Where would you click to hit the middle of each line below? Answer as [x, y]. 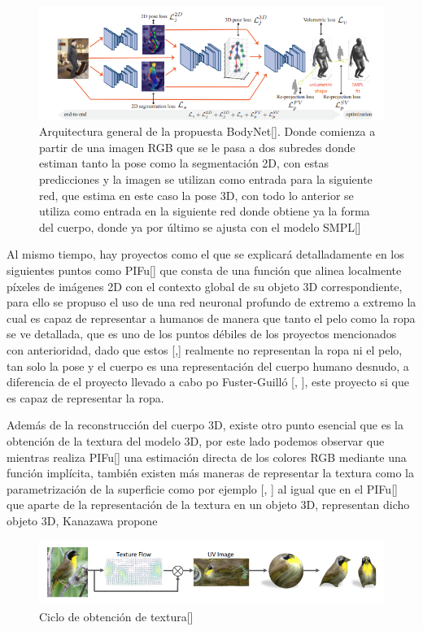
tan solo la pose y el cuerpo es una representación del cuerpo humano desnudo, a [208, 366]
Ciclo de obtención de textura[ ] [116, 616]
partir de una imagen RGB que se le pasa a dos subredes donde [197, 147]
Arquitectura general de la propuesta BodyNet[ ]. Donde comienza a [207, 131]
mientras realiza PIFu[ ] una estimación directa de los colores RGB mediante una [207, 457]
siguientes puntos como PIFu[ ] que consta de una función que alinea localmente [204, 270]
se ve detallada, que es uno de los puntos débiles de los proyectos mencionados [202, 334]
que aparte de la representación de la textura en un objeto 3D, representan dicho [208, 505]
